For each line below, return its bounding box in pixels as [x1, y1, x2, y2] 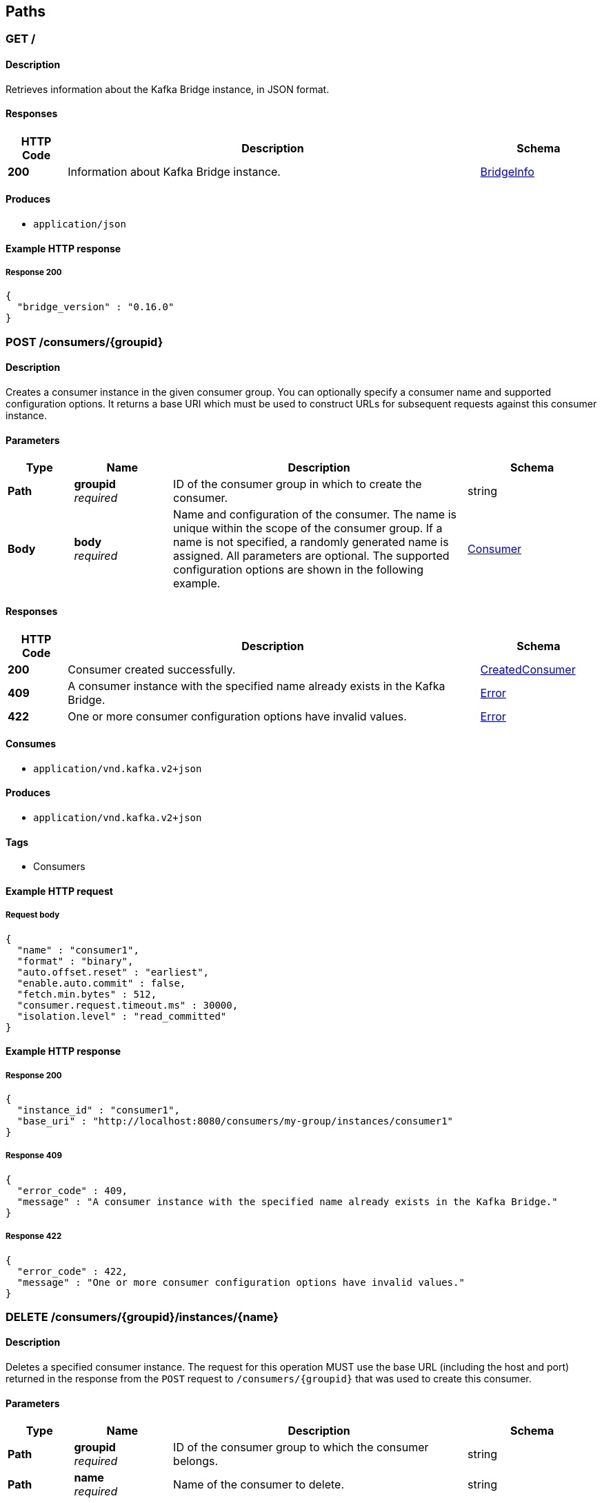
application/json [33, 219, 126, 230]
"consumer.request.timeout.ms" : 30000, [17, 999, 239, 1011]
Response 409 [6, 1151, 62, 1161]
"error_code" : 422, [17, 1265, 128, 1277]
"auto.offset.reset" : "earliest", [17, 966, 210, 978]
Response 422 [6, 1231, 62, 1242]
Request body [6, 910, 60, 920]
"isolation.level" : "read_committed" [17, 1010, 227, 1022]
